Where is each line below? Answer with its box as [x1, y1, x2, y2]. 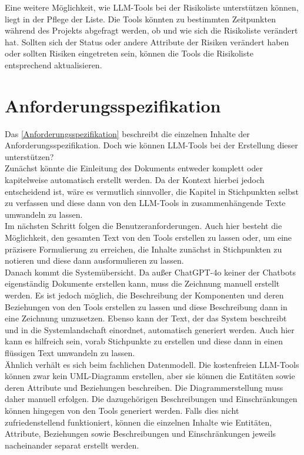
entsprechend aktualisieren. [5, 58, 102, 71]
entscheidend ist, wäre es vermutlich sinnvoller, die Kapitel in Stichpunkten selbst [5, 185, 299, 197]
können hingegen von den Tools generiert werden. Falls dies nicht [5, 404, 239, 416]
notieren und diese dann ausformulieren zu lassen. [5, 254, 184, 267]
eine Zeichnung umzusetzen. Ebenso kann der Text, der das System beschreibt [5, 312, 287, 324]
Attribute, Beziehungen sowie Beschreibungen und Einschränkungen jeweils [5, 427, 276, 440]
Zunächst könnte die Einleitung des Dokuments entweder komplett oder [5, 162, 263, 174]
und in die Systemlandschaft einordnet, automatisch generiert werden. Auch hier [5, 323, 295, 336]
